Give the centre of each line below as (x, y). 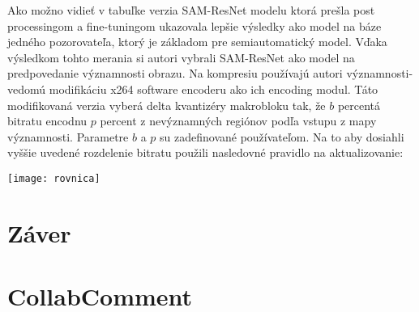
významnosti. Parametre (68, 136)
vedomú (27, 89)
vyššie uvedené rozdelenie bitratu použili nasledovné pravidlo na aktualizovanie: (205, 152)
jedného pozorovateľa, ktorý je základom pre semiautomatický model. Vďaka (197, 42)
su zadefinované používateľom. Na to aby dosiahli (282, 136)
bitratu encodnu (47, 121)
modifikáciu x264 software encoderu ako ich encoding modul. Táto (214, 89)
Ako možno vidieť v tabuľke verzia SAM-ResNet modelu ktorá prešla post (191, 10)
